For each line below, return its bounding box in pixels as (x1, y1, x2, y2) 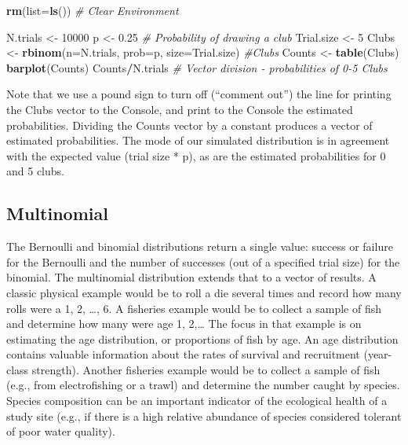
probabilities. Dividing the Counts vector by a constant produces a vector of (6, 116, 373, 133)
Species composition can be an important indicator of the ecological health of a (6, 392, 388, 409)
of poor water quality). (6, 423, 115, 439)
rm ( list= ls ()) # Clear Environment (6, 2, 179, 18)
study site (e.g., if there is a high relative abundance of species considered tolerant (6, 407, 402, 424)
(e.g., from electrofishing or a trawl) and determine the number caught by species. (6, 377, 400, 393)
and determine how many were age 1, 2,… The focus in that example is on (6, 315, 362, 332)
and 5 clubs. (6, 163, 64, 179)
